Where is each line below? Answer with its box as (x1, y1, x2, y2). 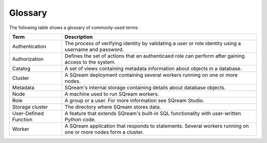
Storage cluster (12, 103, 48, 110)
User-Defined (12, 110, 44, 116)
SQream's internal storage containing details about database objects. (64, 84, 226, 91)
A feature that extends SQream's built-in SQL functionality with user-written (64, 110, 241, 116)
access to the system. (64, 58, 116, 65)
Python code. (64, 116, 96, 123)
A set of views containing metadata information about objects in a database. (64, 65, 242, 72)
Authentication (12, 43, 46, 50)
